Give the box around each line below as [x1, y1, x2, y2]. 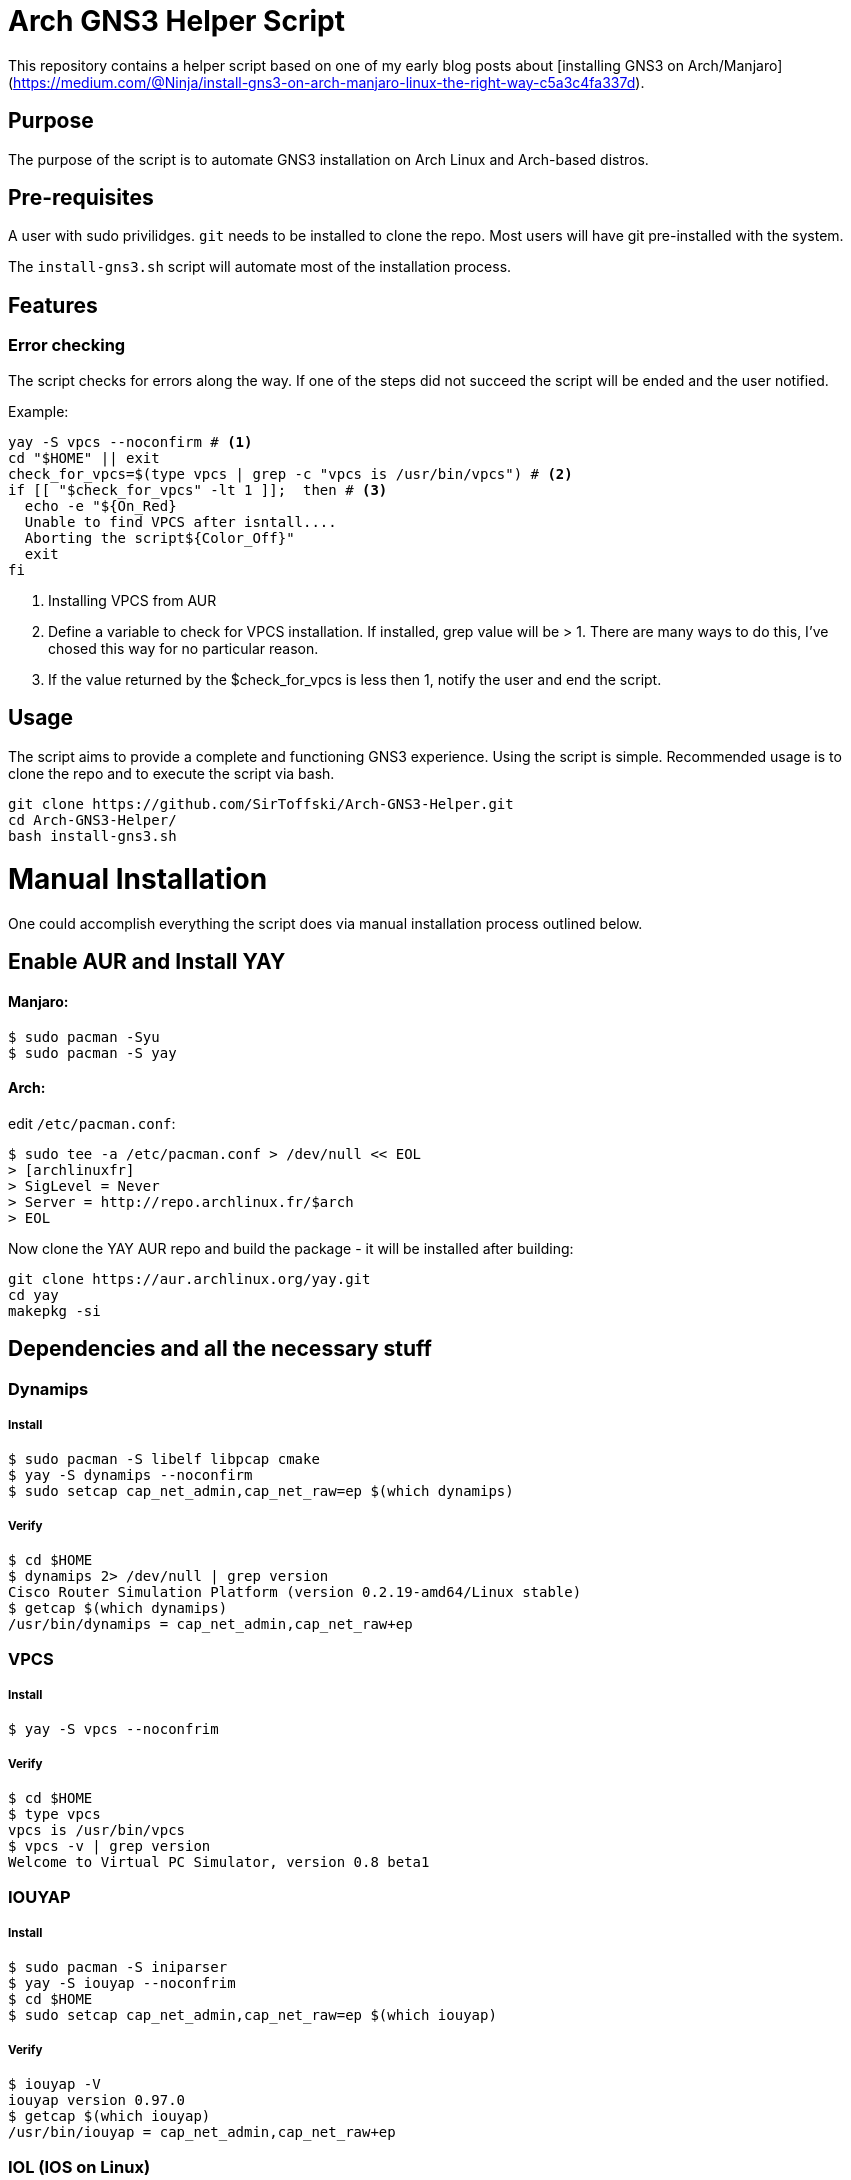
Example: [8, 402, 69, 420]
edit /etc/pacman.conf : [8, 1114, 176, 1132]
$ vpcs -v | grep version [8, 1838, 211, 1855]
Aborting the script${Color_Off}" [24, 529, 295, 546]
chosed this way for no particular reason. [48, 639, 319, 657]
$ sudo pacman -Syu [8, 1028, 160, 1045]
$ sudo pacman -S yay [8, 1044, 177, 1061]
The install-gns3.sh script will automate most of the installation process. [8, 258, 512, 276]
